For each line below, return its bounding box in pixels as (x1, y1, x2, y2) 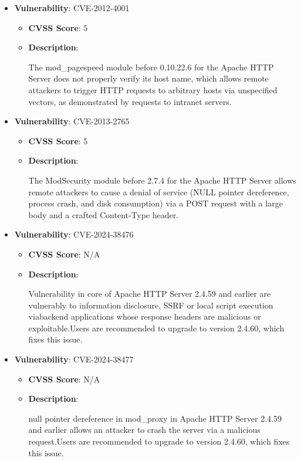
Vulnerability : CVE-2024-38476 (14, 228, 134, 240)
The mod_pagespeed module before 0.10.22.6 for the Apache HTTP (28, 60, 274, 73)
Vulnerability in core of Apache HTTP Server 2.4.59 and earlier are (28, 287, 271, 300)
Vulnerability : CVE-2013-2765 (14, 115, 130, 127)
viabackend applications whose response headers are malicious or (28, 310, 261, 323)
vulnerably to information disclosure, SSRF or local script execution (28, 299, 273, 311)
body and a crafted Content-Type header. (28, 208, 179, 221)
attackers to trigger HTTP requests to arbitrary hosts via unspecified (28, 83, 278, 96)
